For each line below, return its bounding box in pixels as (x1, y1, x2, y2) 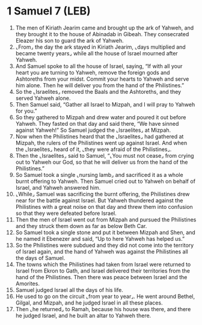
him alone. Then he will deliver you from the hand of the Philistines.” (15, 81, 185, 88)
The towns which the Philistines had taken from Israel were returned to (15, 261, 191, 268)
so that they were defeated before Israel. (15, 209, 117, 217)
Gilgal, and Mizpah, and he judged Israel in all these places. (15, 299, 163, 306)
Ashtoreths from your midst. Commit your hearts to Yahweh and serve (15, 75, 189, 82)
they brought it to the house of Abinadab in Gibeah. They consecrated (15, 30, 189, 37)
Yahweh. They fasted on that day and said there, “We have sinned (15, 120, 179, 127)
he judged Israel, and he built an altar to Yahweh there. (15, 312, 151, 319)
